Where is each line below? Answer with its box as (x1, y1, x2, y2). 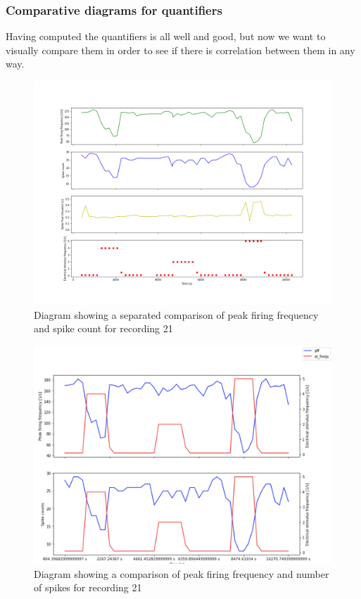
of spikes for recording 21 (34, 580, 142, 595)
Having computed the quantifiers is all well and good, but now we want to (6, 29, 326, 44)
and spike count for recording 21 (34, 321, 173, 336)
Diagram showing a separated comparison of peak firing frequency (34, 307, 319, 322)
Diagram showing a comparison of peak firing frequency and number (34, 566, 329, 581)
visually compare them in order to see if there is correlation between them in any (6, 42, 355, 57)
